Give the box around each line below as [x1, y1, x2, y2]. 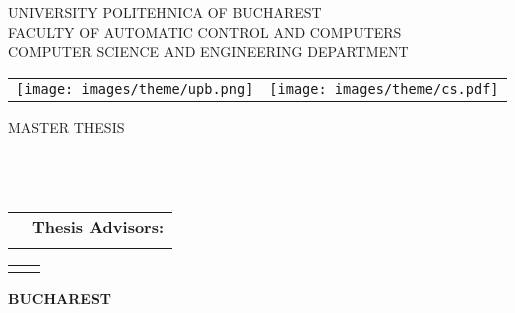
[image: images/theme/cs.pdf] [269, 80, 499, 97]
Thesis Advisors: [32, 215, 165, 239]
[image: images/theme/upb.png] [16, 80, 254, 97]
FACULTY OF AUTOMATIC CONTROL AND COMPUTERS [8, 21, 402, 42]
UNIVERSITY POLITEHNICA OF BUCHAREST [8, 2, 322, 22]
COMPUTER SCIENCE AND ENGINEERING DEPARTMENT [8, 41, 409, 62]
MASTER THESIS [8, 116, 125, 137]
